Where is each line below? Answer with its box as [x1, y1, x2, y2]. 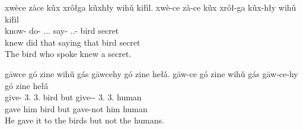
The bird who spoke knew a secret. [5, 47, 132, 60]
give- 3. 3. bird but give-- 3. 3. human [5, 91, 142, 103]
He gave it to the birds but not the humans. [5, 114, 164, 126]
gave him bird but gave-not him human [5, 102, 148, 115]
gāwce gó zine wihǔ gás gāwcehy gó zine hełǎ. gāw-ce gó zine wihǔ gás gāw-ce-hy [5, 67, 298, 80]
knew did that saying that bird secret [5, 36, 141, 48]
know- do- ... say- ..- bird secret [5, 24, 119, 37]
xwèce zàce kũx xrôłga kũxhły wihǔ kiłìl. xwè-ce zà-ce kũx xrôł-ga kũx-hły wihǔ [5, 1, 296, 13]
